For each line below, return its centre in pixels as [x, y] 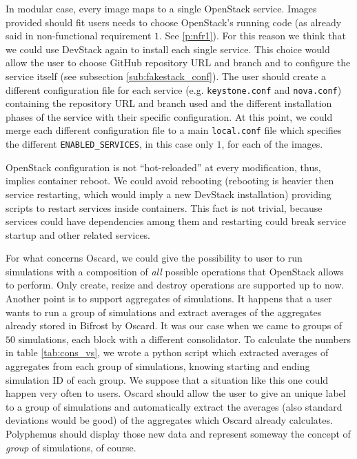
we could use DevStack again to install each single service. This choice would [168, 49]
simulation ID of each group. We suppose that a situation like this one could [167, 379]
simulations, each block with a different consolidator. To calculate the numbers [184, 339]
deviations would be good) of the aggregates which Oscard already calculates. [169, 420]
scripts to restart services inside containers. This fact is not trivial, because [164, 207]
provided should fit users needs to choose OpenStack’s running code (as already [174, 22]
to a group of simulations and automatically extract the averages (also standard [174, 406]
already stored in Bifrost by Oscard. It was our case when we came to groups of [174, 325]
